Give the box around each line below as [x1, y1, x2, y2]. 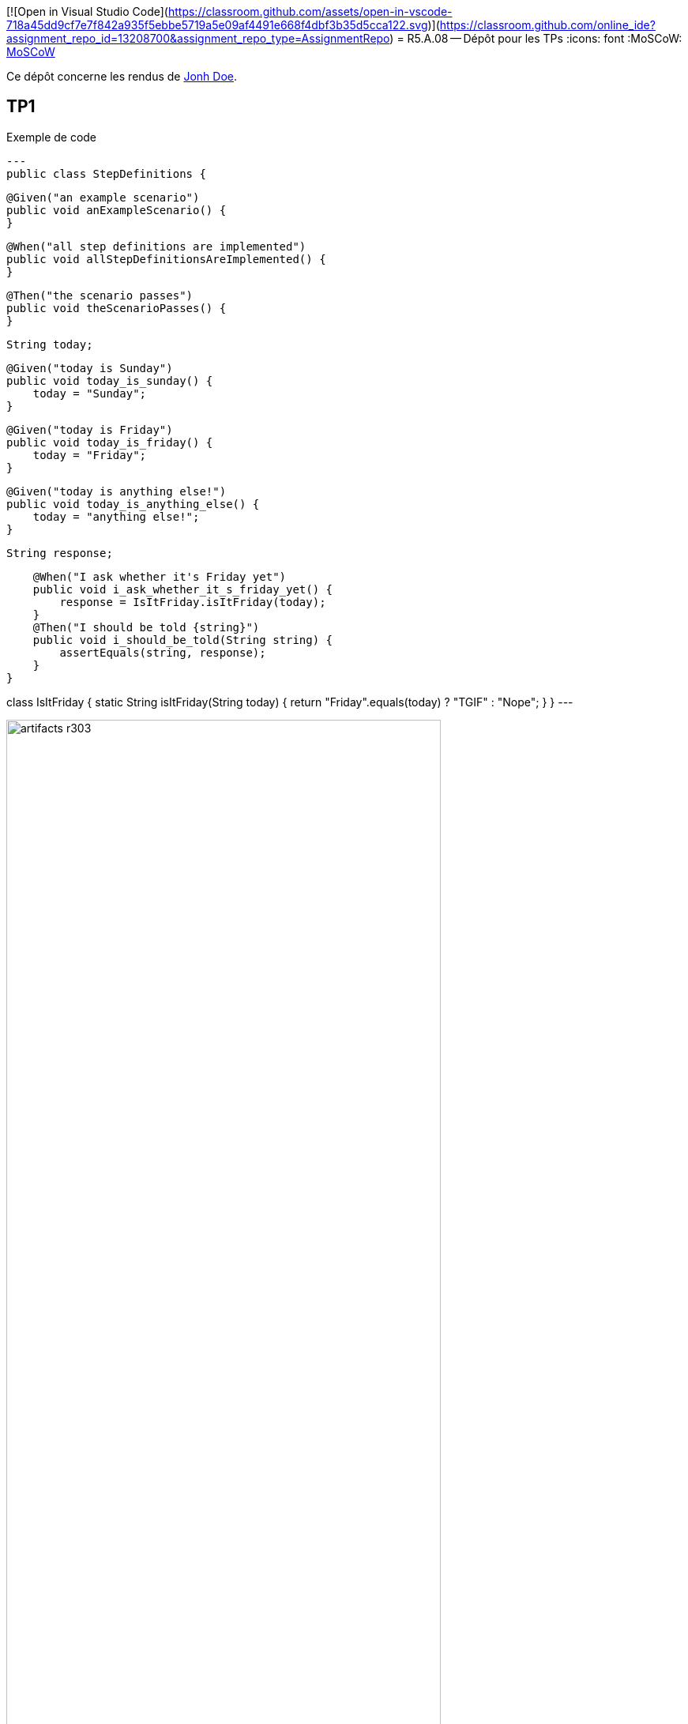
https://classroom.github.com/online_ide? [439, 18, 656, 32]
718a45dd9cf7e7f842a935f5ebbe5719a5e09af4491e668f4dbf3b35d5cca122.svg [6, 18, 428, 32]
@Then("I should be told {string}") [32, 620, 260, 634]
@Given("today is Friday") [6, 423, 173, 436]
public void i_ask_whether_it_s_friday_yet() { [32, 582, 333, 596]
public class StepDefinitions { [6, 167, 206, 180]
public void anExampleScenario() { [6, 203, 227, 216]
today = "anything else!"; [32, 510, 200, 523]
